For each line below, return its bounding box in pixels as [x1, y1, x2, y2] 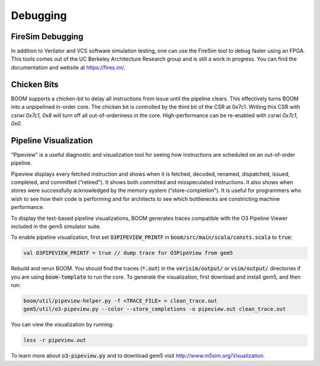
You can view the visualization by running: [11, 321, 114, 328]
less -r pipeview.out [23, 337, 87, 344]
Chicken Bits [11, 79, 59, 89]
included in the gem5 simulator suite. [11, 223, 101, 230]
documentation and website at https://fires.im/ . [11, 64, 126, 71]
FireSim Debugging [11, 31, 84, 42]
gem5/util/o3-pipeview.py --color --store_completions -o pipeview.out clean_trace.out [23, 306, 286, 313]
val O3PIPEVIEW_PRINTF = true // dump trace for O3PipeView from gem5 [23, 250, 233, 257]
